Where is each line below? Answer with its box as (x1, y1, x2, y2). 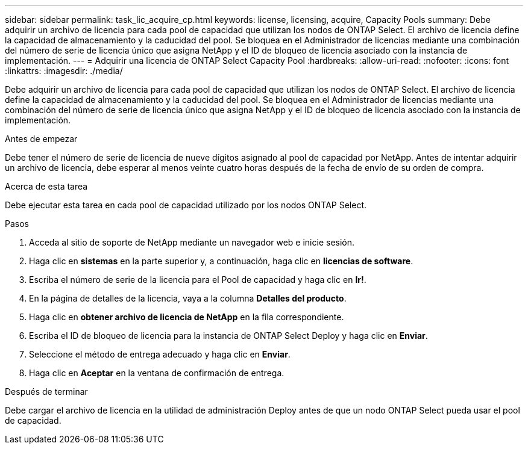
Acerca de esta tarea (5, 181, 88, 191)
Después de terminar (5, 386, 88, 397)
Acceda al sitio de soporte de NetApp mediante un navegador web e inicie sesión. (29, 237, 355, 247)
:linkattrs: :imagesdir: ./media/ (5, 66, 123, 76)
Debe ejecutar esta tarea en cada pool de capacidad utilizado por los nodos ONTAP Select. (5, 200, 367, 210)
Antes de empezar (5, 134, 78, 144)
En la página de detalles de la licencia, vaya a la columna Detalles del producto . (29, 293, 347, 303)
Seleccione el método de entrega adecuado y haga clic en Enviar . (29, 349, 291, 359)
